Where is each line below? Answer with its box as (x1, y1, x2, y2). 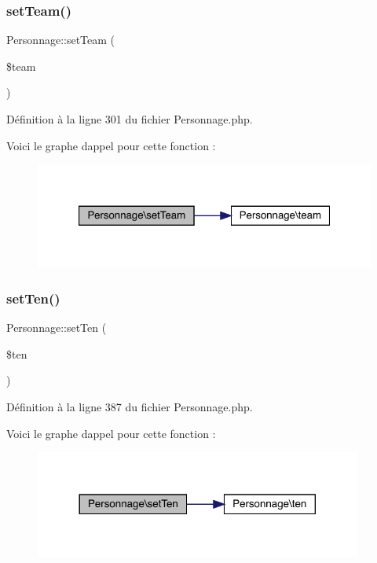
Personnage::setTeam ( (6, 31, 115, 48)
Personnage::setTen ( (6, 319, 107, 336)
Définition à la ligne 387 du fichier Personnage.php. (6, 398, 253, 414)
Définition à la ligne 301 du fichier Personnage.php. (6, 111, 253, 127)
